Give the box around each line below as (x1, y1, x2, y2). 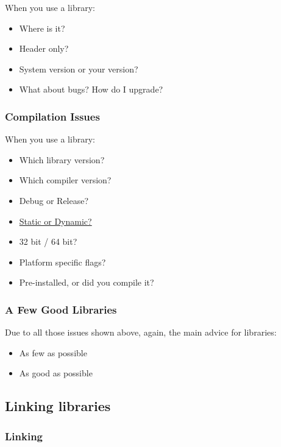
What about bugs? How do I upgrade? (19, 83, 163, 96)
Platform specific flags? (19, 255, 106, 268)
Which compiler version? (19, 174, 112, 186)
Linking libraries (5, 396, 111, 415)
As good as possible (19, 367, 93, 379)
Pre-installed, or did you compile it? (19, 276, 154, 289)
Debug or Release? (19, 194, 89, 206)
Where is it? (19, 21, 65, 34)
